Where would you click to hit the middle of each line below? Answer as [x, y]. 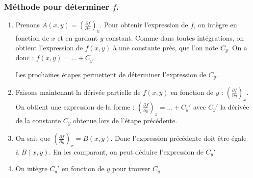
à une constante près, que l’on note [165, 47]
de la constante [38, 120]
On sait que [33, 138]
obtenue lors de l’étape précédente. [125, 120]
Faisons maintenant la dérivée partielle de [78, 92]
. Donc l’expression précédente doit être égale [178, 138]
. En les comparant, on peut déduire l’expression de [126, 151]
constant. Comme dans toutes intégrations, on [175, 38]
